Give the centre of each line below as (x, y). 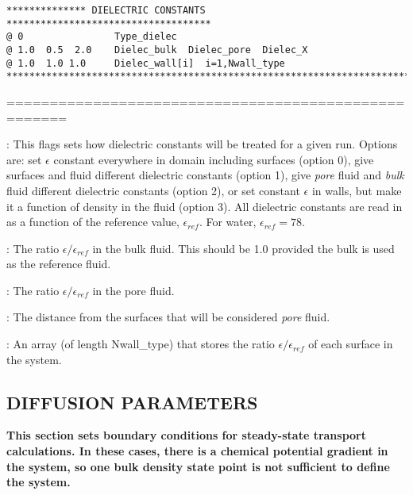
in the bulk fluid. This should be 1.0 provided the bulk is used (243, 248)
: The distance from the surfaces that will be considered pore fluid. (168, 317)
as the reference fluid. (59, 264)
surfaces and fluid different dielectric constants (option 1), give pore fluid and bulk (205, 175)
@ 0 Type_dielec (92, 37)
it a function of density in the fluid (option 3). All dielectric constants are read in (205, 206)
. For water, (228, 222)
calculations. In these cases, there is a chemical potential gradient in (197, 451)
